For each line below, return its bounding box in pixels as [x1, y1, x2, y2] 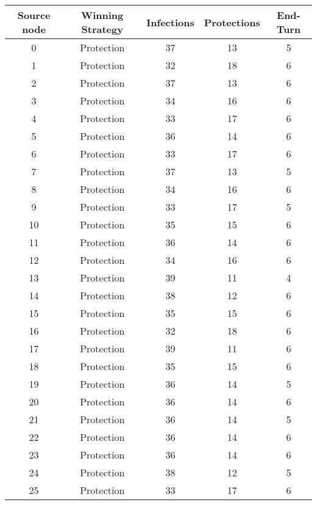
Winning [81, 8, 124, 22]
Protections [204, 15, 260, 29]
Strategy [81, 22, 123, 36]
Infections [146, 15, 194, 29]
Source [17, 8, 51, 22]
